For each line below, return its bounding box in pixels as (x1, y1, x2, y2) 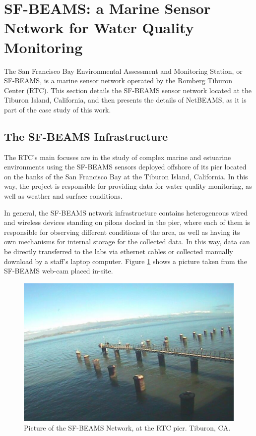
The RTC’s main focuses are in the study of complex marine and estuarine (4, 152, 231, 162)
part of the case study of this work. (4, 104, 111, 114)
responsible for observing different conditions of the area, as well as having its (4, 226, 240, 237)
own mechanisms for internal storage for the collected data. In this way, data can (4, 236, 250, 247)
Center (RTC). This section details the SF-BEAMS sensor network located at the (4, 85, 252, 95)
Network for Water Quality (4, 17, 194, 38)
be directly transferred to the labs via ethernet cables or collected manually (4, 246, 233, 257)
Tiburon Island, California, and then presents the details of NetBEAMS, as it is (4, 95, 247, 105)
